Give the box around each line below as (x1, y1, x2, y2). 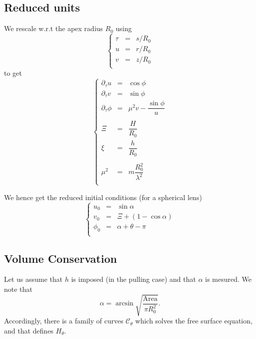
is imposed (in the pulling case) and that (71, 274, 196, 284)
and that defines (4, 325, 53, 335)
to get (4, 68, 22, 78)
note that (4, 283, 32, 294)
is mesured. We (205, 274, 252, 284)
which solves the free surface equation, (135, 315, 252, 326)
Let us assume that (4, 274, 63, 284)
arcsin (115, 300, 133, 307)
